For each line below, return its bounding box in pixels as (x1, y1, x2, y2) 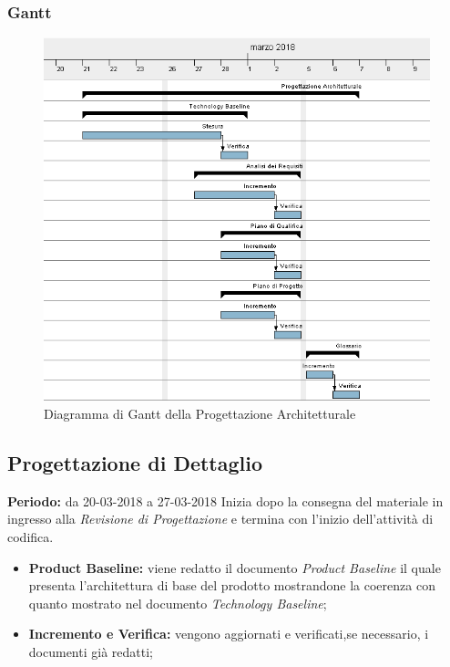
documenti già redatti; (28, 641, 153, 661)
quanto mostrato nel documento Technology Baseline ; (28, 593, 327, 612)
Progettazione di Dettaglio (7, 448, 263, 476)
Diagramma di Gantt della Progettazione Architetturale (44, 403, 356, 422)
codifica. (7, 526, 54, 546)
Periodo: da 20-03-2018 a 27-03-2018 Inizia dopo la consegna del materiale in (7, 491, 444, 510)
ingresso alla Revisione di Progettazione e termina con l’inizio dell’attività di (7, 509, 434, 528)
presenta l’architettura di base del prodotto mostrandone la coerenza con (28, 576, 435, 595)
